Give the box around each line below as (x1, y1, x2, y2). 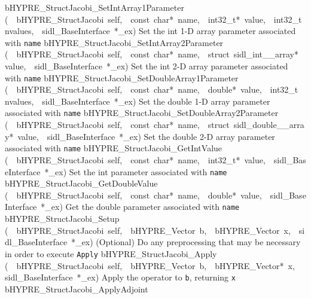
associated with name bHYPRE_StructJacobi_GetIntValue (5, 142, 222, 154)
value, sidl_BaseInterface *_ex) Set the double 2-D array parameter (17, 130, 275, 142)
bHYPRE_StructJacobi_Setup (5, 212, 120, 225)
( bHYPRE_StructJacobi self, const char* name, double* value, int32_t (5, 83, 298, 96)
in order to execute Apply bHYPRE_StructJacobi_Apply (5, 247, 217, 260)
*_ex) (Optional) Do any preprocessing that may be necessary (71, 236, 301, 248)
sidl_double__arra (233, 118, 304, 131)
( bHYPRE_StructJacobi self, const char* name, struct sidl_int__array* (5, 48, 298, 60)
